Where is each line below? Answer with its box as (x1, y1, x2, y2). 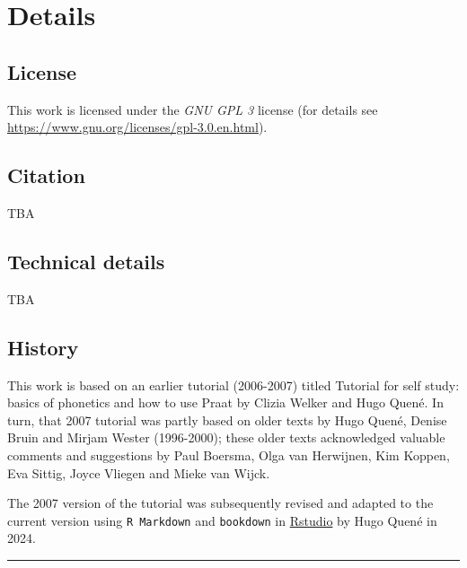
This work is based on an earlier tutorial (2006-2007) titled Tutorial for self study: (7, 375, 460, 394)
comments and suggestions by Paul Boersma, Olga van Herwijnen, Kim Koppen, (7, 445, 450, 464)
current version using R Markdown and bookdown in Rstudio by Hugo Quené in (7, 511, 437, 529)
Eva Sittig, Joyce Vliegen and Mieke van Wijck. (7, 463, 270, 482)
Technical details (7, 247, 165, 275)
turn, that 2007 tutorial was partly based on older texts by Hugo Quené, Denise (7, 410, 447, 429)
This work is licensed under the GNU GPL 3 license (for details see (7, 100, 378, 118)
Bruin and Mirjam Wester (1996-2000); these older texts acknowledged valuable (7, 428, 445, 447)
